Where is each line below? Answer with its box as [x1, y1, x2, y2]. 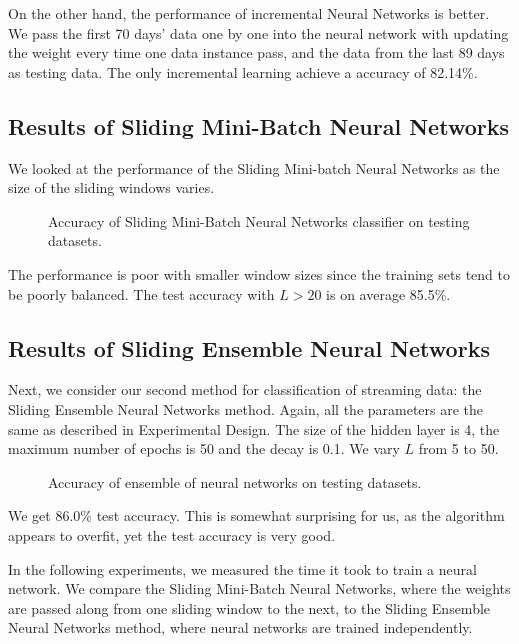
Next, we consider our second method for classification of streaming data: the [8, 379, 482, 400]
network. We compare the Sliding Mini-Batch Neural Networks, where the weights [8, 578, 511, 599]
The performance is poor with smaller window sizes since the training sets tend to [8, 263, 510, 284]
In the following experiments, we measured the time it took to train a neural [8, 558, 477, 579]
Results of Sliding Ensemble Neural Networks [8, 332, 490, 363]
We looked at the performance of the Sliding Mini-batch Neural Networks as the [8, 157, 500, 178]
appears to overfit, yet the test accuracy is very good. [8, 524, 336, 545]
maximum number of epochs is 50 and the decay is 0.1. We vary [8, 438, 400, 459]
